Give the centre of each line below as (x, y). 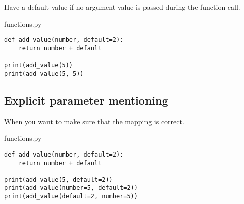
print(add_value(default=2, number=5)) (71, 197)
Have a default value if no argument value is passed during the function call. (122, 7)
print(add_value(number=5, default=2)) (71, 188)
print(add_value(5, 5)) (44, 73)
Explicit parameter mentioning (86, 100)
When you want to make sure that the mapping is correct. (94, 121)
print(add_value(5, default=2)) (58, 180)
